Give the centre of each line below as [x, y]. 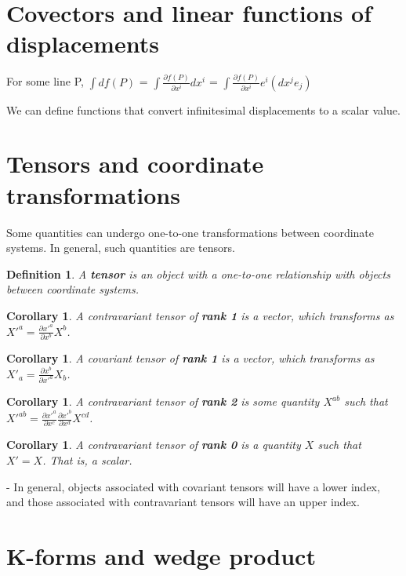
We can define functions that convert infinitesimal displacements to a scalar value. [203, 109]
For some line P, [45, 81]
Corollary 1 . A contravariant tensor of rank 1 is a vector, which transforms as [200, 315]
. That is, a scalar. [87, 460]
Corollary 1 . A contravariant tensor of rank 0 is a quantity [154, 445]
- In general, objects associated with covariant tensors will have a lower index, [193, 486]
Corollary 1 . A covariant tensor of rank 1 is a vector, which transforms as [190, 357]
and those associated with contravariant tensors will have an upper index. [183, 502]
